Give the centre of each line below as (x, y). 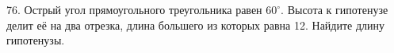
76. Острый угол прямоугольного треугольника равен (134, 9)
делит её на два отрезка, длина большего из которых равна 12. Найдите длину (196, 25)
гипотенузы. (36, 40)
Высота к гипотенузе (338, 9)
